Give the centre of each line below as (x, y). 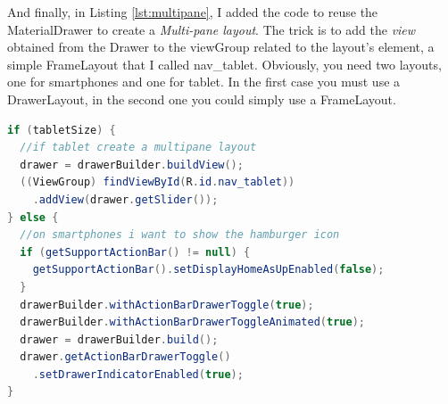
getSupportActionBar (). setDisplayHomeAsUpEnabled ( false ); (208, 270)
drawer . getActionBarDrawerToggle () (125, 357)
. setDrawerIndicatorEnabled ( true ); (138, 374)
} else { (33, 217)
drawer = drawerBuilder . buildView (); (132, 165)
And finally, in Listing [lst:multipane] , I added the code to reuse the (193, 12)
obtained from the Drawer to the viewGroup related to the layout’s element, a (221, 47)
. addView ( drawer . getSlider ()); (125, 199)
